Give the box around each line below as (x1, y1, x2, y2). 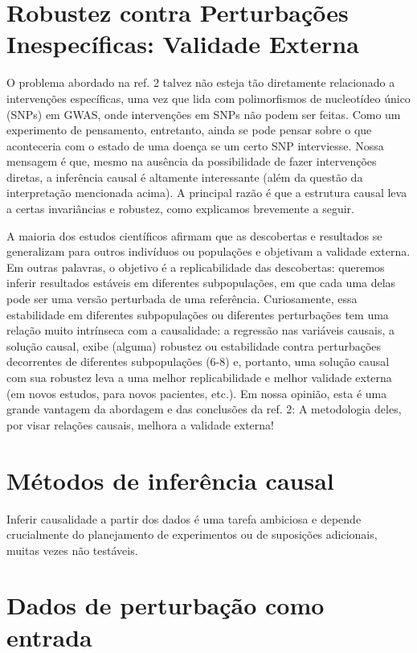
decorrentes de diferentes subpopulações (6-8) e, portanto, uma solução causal (6, 353, 390, 370)
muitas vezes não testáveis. (6, 541, 138, 558)
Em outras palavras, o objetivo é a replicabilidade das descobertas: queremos (6, 258, 385, 275)
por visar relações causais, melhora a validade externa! (6, 416, 274, 433)
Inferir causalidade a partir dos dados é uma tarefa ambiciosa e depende (6, 510, 362, 527)
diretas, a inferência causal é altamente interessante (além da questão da (6, 168, 363, 185)
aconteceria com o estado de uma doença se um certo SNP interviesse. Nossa (6, 137, 384, 154)
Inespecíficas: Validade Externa (6, 27, 359, 60)
